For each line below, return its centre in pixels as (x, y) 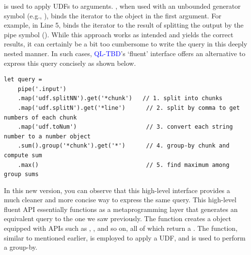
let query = (23, 80)
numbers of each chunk (40, 117)
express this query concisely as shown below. (70, 63)
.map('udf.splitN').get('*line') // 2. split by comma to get (129, 108)
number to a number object (47, 136)
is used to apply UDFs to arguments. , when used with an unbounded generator (122, 6)
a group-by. (21, 247)
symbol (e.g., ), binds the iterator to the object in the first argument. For (113, 15)
